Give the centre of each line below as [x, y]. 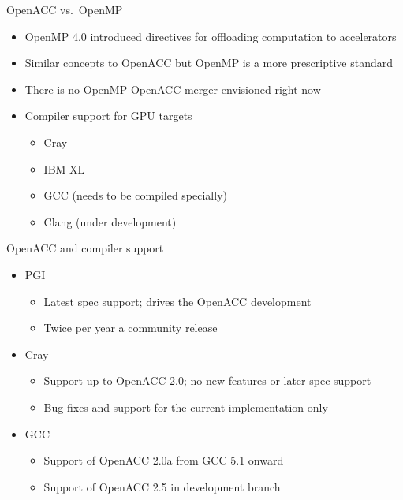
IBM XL [64, 168]
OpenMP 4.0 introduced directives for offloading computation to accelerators [211, 36]
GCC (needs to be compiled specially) [135, 195]
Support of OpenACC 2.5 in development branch [162, 486]
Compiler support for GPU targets [108, 116]
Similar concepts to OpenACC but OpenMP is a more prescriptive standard [209, 63]
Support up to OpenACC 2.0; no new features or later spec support [207, 381]
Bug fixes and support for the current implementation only [186, 407]
